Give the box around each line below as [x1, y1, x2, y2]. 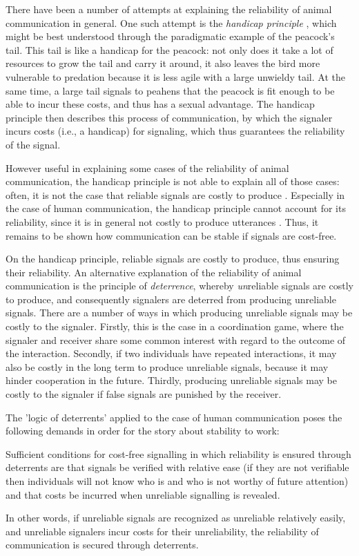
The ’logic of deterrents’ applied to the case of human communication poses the [6, 410, 342, 424]
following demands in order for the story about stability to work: [6, 423, 280, 438]
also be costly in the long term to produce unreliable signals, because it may [6, 359, 329, 374]
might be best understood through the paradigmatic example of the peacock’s [6, 29, 335, 44]
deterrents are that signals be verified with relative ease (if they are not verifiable [6, 460, 349, 474]
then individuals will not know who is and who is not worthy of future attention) [6, 474, 349, 488]
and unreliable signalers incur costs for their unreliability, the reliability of [6, 524, 319, 538]
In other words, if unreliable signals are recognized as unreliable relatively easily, [6, 510, 346, 525]
